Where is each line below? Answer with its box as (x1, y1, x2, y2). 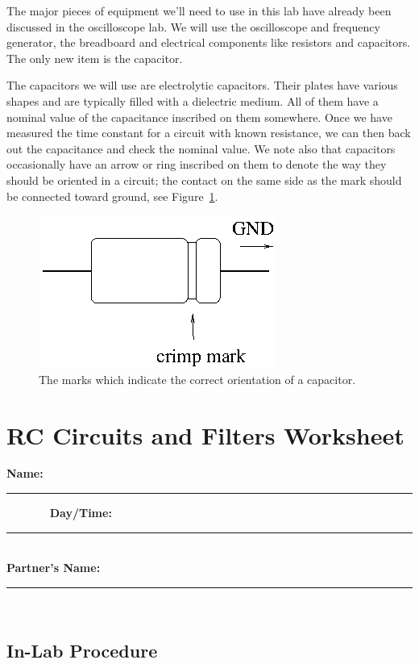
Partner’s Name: (6, 559, 101, 576)
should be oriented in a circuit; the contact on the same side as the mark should (6, 171, 402, 188)
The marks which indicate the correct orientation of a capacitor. (39, 370, 356, 387)
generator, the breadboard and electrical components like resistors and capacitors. (6, 34, 411, 51)
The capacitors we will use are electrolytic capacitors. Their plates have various (6, 77, 398, 94)
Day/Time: (49, 504, 112, 521)
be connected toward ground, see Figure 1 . (6, 187, 218, 204)
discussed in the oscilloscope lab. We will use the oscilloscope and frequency (6, 18, 380, 35)
